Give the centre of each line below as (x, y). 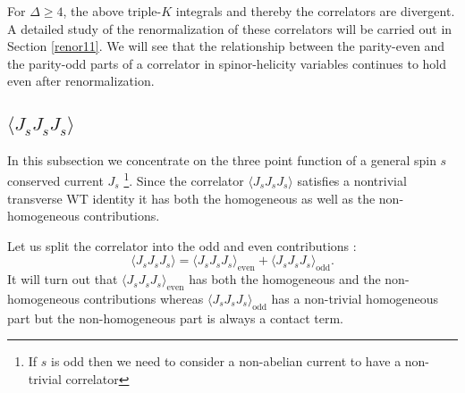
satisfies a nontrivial (352, 181)
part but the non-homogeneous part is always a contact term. (175, 318)
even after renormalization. (81, 81)
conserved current (55, 181)
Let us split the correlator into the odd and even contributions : (182, 245)
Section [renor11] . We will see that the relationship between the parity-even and (226, 46)
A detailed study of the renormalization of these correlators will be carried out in (230, 28)
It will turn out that (63, 279)
